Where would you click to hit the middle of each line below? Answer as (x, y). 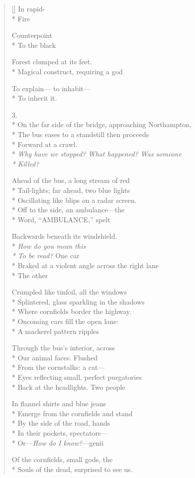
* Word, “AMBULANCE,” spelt (61, 219)
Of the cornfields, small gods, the (62, 459)
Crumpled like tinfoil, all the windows (69, 292)
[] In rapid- (28, 8)
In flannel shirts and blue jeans (59, 403)
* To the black (34, 45)
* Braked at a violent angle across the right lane (85, 265)
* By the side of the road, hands (61, 423)
